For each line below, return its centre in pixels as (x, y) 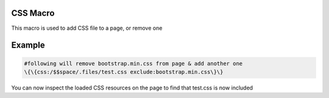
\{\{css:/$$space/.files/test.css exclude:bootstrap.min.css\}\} (124, 72)
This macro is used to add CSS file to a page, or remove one (87, 28)
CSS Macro (33, 13)
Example (28, 45)
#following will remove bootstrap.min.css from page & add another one (133, 63)
